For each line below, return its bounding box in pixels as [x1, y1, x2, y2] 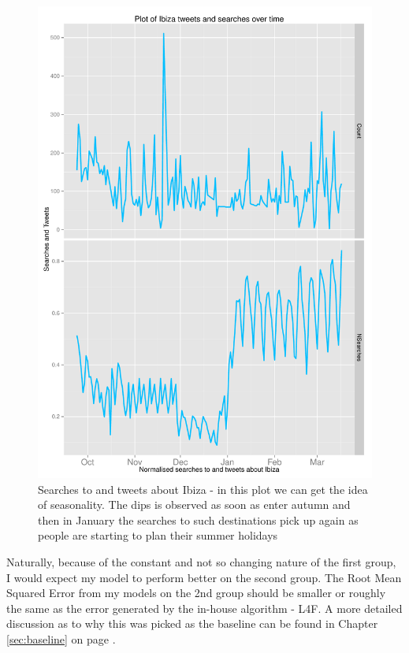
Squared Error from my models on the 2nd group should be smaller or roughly [6, 584, 386, 601]
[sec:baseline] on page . [6, 631, 116, 647]
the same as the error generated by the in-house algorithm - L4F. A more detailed [6, 599, 403, 616]
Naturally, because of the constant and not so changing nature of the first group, [6, 554, 396, 570]
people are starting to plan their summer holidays [38, 527, 278, 544]
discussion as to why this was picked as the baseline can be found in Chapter [6, 615, 378, 632]
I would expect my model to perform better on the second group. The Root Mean [6, 569, 402, 585]
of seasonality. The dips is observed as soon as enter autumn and [38, 496, 351, 513]
